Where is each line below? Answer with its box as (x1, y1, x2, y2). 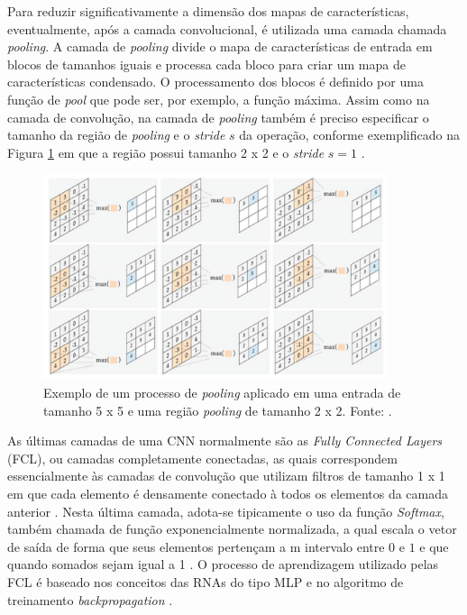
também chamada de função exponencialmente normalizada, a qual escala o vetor (7, 519, 457, 538)
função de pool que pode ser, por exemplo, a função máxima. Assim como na (7, 89, 430, 108)
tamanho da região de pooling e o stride (7, 125, 225, 144)
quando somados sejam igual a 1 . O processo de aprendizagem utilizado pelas (7, 555, 439, 574)
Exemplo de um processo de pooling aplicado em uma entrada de (43, 382, 401, 401)
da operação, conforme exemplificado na (239, 125, 460, 144)
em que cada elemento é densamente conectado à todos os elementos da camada (7, 483, 449, 502)
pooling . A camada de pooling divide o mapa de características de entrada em (7, 37, 433, 56)
